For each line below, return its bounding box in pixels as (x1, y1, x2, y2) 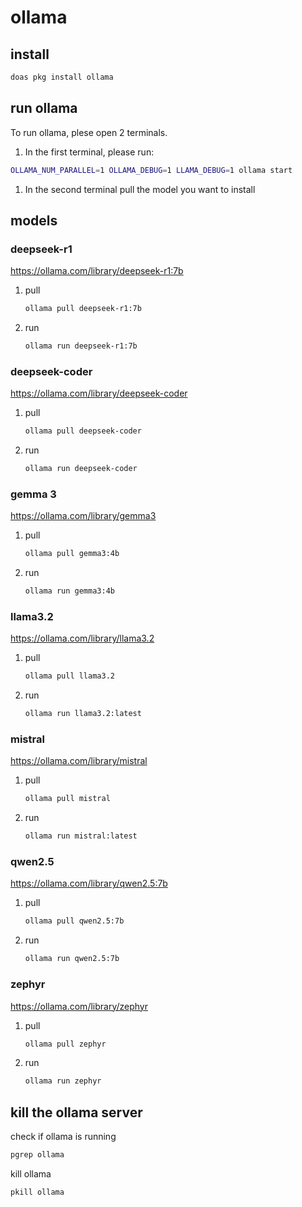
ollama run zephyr (24, 1076, 102, 1086)
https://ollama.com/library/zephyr (10, 1000, 148, 1012)
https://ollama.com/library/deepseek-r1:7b (10, 265, 184, 277)
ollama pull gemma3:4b (24, 549, 120, 559)
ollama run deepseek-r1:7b (24, 341, 138, 351)
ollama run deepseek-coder (24, 464, 138, 474)
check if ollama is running (10, 1131, 117, 1143)
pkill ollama (10, 1187, 65, 1197)
